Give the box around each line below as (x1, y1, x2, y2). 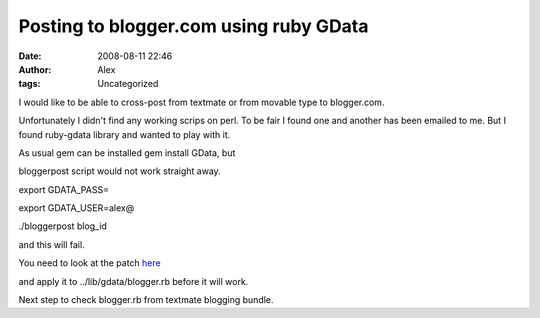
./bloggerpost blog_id (18, 220, 107, 232)
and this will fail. (18, 238, 85, 250)
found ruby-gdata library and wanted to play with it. (18, 128, 231, 140)
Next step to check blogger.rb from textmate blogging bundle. (18, 294, 274, 306)
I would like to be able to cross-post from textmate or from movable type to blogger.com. (18, 96, 385, 108)
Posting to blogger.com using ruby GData (18, 15, 369, 37)
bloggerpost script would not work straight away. (18, 165, 222, 177)
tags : (18, 78, 41, 90)
